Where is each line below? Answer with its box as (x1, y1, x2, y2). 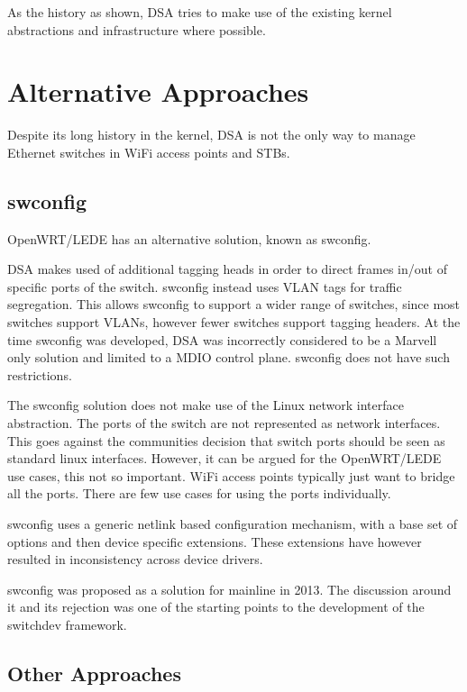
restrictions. (7, 365, 72, 384)
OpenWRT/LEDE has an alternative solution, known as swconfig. (7, 229, 371, 248)
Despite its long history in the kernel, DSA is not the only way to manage (7, 125, 416, 144)
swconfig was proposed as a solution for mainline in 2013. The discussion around (7, 579, 452, 598)
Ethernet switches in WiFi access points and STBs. (7, 142, 290, 161)
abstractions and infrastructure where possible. (7, 20, 266, 39)
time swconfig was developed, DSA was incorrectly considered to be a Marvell (7, 330, 437, 349)
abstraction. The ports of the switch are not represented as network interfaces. (7, 414, 441, 432)
